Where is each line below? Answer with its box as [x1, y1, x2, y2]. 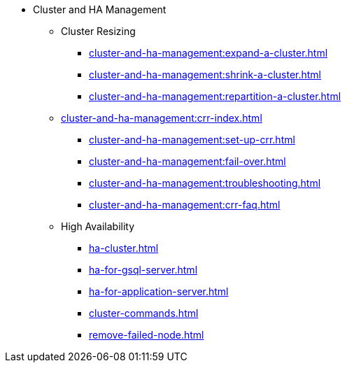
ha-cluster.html [89, 242, 159, 254]
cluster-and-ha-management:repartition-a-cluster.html [89, 90, 341, 102]
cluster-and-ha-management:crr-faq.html [89, 199, 281, 211]
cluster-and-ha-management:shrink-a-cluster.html [89, 69, 321, 80]
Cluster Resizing [61, 25, 136, 37]
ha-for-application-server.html [89, 285, 229, 297]
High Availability [61, 220, 135, 232]
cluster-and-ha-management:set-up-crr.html [89, 134, 295, 146]
